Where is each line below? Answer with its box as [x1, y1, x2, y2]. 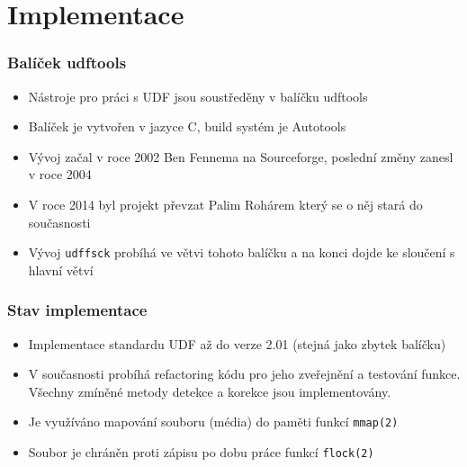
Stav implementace [7, 299, 148, 321]
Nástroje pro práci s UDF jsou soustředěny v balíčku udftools [28, 86, 368, 105]
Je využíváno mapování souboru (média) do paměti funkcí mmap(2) [28, 412, 399, 431]
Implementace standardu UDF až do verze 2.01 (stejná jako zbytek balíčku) [28, 334, 446, 353]
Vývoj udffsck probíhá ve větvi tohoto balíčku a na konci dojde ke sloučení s [28, 243, 455, 262]
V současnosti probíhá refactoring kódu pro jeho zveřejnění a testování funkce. [28, 364, 461, 383]
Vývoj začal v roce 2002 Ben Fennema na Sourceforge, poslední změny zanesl [28, 147, 454, 166]
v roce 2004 [28, 165, 92, 184]
